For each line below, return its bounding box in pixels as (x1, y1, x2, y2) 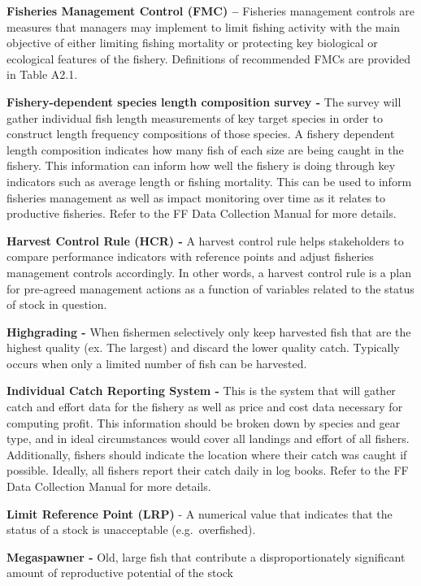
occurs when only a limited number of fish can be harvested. (7, 354, 307, 371)
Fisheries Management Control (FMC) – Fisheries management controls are (7, 2, 414, 19)
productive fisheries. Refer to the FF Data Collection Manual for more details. (7, 205, 397, 222)
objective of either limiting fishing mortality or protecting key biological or (7, 34, 378, 51)
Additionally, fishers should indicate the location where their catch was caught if (7, 445, 407, 462)
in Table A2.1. (7, 66, 78, 83)
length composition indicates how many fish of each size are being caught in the (7, 141, 404, 158)
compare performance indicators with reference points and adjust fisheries (7, 248, 374, 265)
